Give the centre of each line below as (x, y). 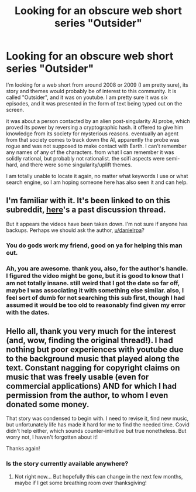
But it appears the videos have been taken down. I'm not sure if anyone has (97, 224)
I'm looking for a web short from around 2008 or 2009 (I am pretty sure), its (97, 85)
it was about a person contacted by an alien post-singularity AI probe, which (98, 121)
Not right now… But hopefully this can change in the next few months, (99, 476)
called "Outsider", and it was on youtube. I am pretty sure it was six (87, 97)
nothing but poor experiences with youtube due (95, 349)
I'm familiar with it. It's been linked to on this (88, 201)
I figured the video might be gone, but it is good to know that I (95, 275)
